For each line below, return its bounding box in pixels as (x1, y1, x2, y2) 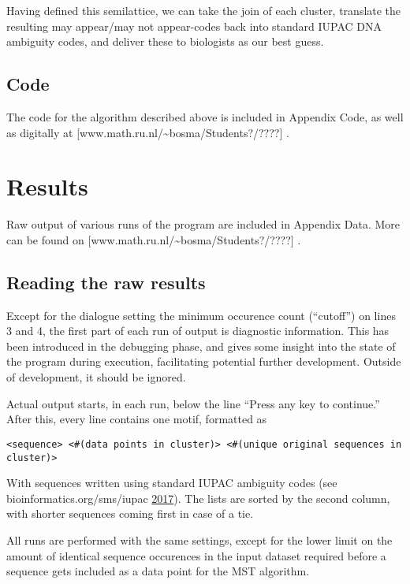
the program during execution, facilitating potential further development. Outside (6, 353, 401, 370)
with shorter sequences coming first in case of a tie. (6, 505, 254, 522)
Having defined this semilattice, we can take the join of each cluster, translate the (6, 2, 401, 18)
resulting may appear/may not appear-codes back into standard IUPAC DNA (6, 17, 382, 34)
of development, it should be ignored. (6, 369, 186, 385)
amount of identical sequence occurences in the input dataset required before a (6, 547, 386, 564)
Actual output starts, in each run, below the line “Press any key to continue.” (6, 395, 380, 411)
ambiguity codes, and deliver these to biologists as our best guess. (6, 33, 324, 50)
